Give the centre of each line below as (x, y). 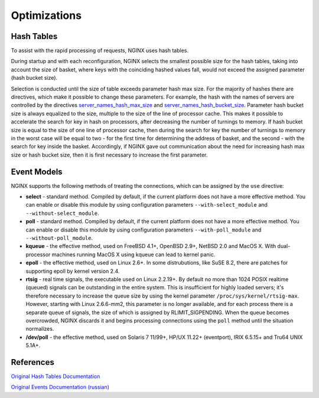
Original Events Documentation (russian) (60, 387)
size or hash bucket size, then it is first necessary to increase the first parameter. (109, 155)
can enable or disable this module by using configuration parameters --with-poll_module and (144, 230)
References (32, 362)
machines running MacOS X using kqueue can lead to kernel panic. (134, 255)
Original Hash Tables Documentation (56, 376)
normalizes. (40, 329)
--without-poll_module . (59, 238)
